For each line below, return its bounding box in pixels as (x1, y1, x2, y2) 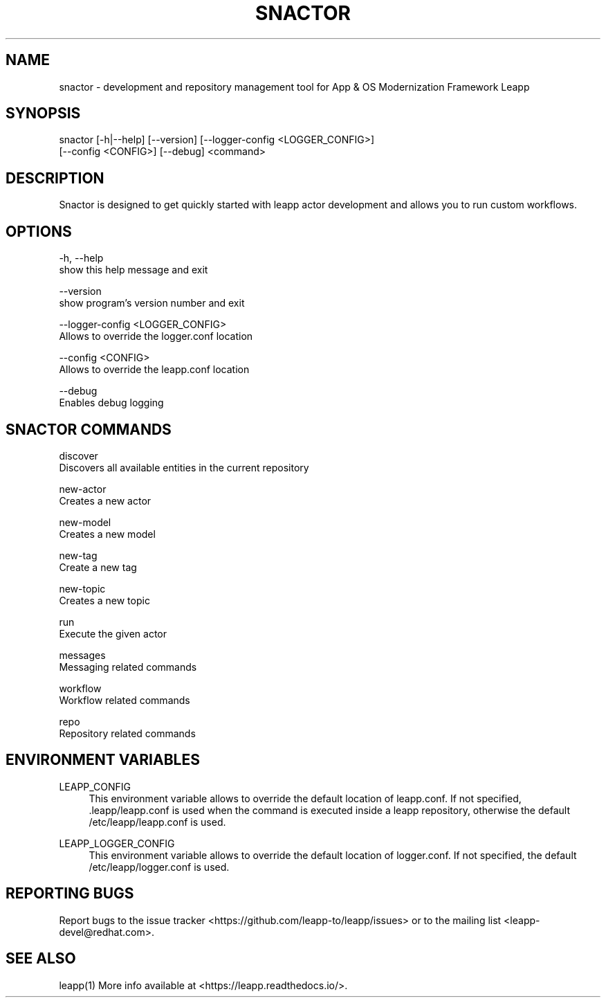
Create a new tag (59, 561, 137, 573)
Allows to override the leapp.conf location (59, 363, 250, 376)
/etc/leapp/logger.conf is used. (89, 860, 230, 873)
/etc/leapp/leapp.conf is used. (89, 815, 226, 828)
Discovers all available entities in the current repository (59, 461, 309, 473)
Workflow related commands (59, 694, 190, 706)
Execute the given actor (59, 627, 167, 640)
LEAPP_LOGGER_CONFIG (59, 837, 175, 849)
